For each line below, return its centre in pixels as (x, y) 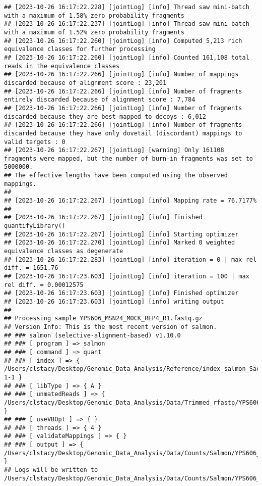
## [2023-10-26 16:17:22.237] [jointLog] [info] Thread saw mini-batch (127, 24)
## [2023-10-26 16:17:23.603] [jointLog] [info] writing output (114, 301)
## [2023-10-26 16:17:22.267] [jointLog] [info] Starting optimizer (121, 234)
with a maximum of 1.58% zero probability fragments (94, 15)
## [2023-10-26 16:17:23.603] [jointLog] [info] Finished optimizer (121, 293)
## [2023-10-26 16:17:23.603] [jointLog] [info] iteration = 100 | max (127, 276)
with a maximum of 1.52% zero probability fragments (94, 32)
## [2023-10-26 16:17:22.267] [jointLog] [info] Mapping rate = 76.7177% (130, 201)
